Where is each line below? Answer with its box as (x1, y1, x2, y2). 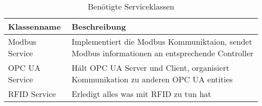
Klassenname (8, 21, 61, 32)
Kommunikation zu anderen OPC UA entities (72, 73, 233, 85)
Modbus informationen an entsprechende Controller (72, 47, 253, 59)
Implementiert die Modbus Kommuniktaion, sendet (72, 36, 252, 47)
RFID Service (8, 88, 56, 99)
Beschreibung (72, 21, 126, 32)
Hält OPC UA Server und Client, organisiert (72, 62, 229, 73)
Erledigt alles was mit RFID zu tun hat (72, 88, 212, 99)
